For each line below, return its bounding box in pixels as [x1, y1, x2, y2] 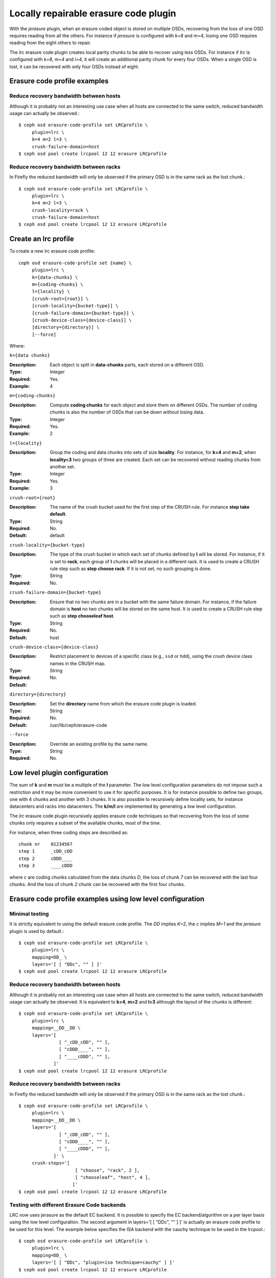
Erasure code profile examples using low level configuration [9, 895, 204, 903]
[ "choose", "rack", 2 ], [75, 1167, 140, 1173]
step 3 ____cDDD [18, 863, 73, 869]
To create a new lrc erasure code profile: [9, 248, 96, 254]
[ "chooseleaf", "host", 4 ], [75, 1174, 151, 1180]
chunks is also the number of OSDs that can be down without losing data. [50, 409, 204, 415]
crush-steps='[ [32, 1160, 70, 1166]
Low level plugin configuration [9, 768, 108, 777]
